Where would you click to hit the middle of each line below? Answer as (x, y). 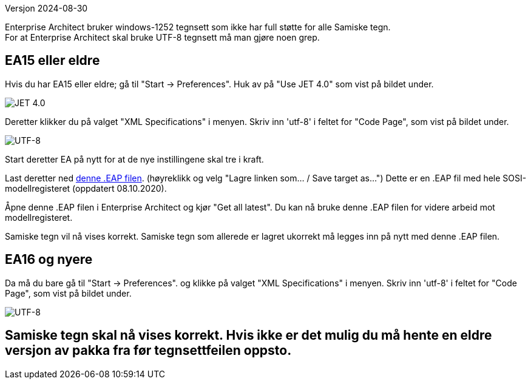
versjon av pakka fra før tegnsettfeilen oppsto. (148, 351)
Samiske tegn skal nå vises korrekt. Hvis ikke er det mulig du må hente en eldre (249, 335)
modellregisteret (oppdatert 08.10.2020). (86, 188)
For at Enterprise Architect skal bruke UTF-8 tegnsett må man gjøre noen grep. (162, 37)
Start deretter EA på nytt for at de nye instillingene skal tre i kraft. (134, 159)
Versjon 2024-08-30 (46, 8)
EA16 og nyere (49, 260)
